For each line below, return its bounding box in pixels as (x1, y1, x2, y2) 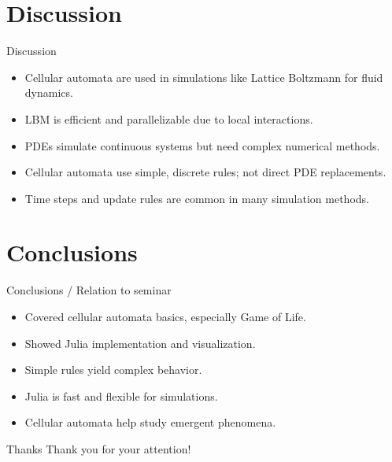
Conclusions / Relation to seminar (6, 282, 172, 298)
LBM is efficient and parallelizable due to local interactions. (24, 110, 313, 127)
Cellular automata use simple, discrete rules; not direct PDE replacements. (24, 164, 386, 180)
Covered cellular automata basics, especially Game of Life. (24, 309, 306, 324)
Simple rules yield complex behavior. (24, 361, 202, 378)
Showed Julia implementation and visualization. (24, 334, 256, 351)
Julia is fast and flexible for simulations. (24, 387, 218, 404)
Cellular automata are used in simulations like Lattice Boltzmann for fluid (24, 68, 383, 85)
